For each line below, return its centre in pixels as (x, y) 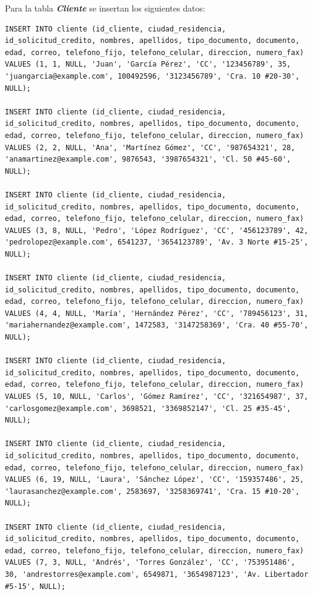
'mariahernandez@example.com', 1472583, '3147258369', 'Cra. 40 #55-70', (157, 325)
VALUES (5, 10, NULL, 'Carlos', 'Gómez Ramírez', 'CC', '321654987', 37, (157, 396)
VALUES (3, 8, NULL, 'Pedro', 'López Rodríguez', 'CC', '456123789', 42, (157, 230)
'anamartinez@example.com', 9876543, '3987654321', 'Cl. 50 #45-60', (148, 159)
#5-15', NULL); (35, 586)
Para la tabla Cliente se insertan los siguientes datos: (105, 8)
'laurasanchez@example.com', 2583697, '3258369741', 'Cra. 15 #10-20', (152, 491)
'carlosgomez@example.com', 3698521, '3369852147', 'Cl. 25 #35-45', (148, 408)
